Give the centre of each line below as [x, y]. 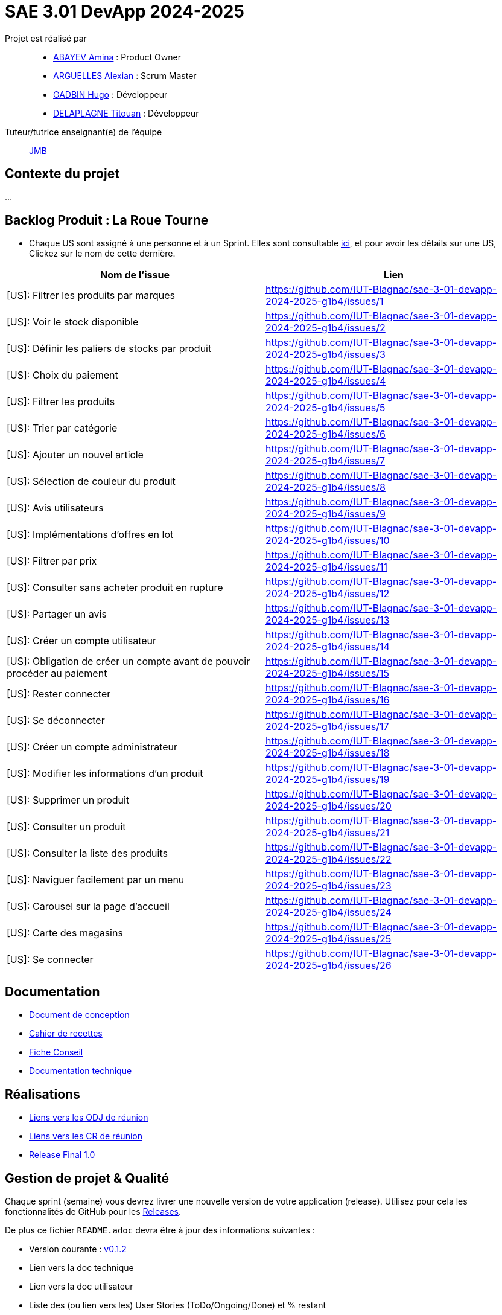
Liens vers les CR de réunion [86, 1136]
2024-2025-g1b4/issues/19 [328, 780]
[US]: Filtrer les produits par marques [91, 296]
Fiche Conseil [56, 1052]
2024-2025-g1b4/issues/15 [327, 673]
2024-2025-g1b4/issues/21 [328, 833]
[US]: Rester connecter [59, 694]
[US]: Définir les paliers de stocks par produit [109, 349]
